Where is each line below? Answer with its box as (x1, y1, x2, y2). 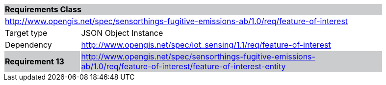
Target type (5, 28, 48, 38)
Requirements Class (5, 4, 81, 14)
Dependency (5, 40, 52, 50)
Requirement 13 (5, 57, 64, 66)
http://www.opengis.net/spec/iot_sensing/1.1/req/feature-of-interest (81, 40, 331, 50)
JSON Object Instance (81, 28, 163, 38)
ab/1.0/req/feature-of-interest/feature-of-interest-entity (81, 61, 286, 71)
